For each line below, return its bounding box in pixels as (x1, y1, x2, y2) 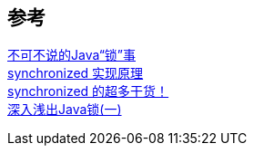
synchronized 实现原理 (7, 65, 144, 81)
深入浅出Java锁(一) (7, 101, 122, 118)
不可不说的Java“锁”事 (7, 47, 137, 63)
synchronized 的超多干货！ (7, 83, 169, 100)
